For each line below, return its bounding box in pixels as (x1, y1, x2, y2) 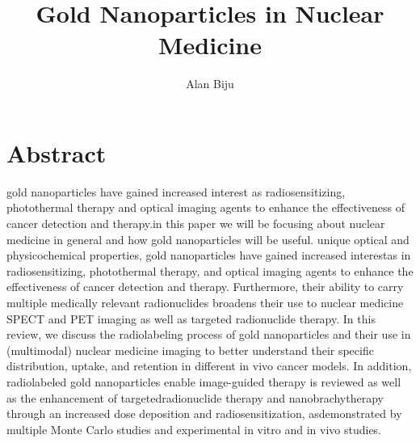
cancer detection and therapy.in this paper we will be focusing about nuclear (6, 215, 385, 232)
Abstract (6, 136, 107, 169)
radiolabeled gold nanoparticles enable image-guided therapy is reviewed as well (6, 373, 401, 390)
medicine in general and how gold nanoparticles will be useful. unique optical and (6, 230, 409, 247)
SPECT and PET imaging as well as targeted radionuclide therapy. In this (6, 310, 376, 327)
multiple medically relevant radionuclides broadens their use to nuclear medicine (6, 294, 404, 310)
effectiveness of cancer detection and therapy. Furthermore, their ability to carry (6, 278, 404, 295)
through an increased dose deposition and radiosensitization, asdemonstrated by (6, 405, 402, 422)
